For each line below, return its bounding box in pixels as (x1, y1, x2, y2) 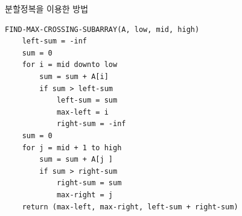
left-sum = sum (56, 96, 118, 105)
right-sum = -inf (56, 119, 126, 129)
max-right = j (56, 190, 113, 199)
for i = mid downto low (22, 60, 118, 69)
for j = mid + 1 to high (22, 143, 122, 152)
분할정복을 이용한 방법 (5, 2, 89, 14)
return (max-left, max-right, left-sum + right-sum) (22, 202, 238, 211)
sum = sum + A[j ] (39, 155, 113, 164)
